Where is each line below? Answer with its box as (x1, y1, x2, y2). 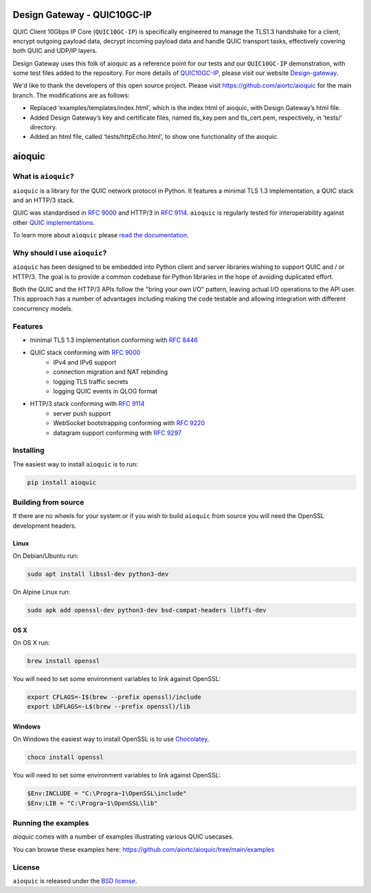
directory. (30, 123, 58, 131)
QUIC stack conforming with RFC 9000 (30, 348, 141, 357)
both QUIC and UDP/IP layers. (12, 47, 98, 55)
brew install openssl (27, 657, 100, 665)
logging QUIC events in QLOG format (53, 387, 158, 395)
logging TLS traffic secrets (53, 377, 128, 385)
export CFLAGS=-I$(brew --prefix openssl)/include (27, 693, 202, 701)
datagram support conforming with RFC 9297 (53, 429, 182, 437)
